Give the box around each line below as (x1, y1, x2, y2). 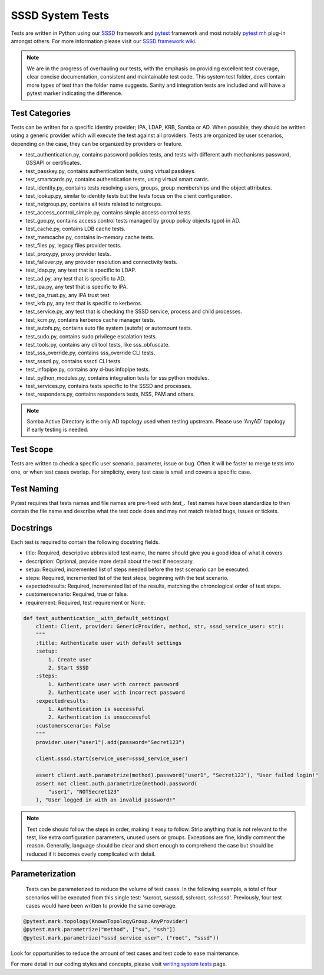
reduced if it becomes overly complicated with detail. (27, 850, 156, 857)
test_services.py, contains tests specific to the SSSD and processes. (25, 382, 192, 389)
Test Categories (11, 108, 71, 118)
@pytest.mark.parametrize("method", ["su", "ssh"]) (23, 926, 176, 933)
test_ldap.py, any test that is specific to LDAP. (25, 266, 137, 274)
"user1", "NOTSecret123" (48, 788, 120, 795)
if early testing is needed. (27, 426, 88, 433)
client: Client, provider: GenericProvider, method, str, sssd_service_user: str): (35, 623, 285, 630)
